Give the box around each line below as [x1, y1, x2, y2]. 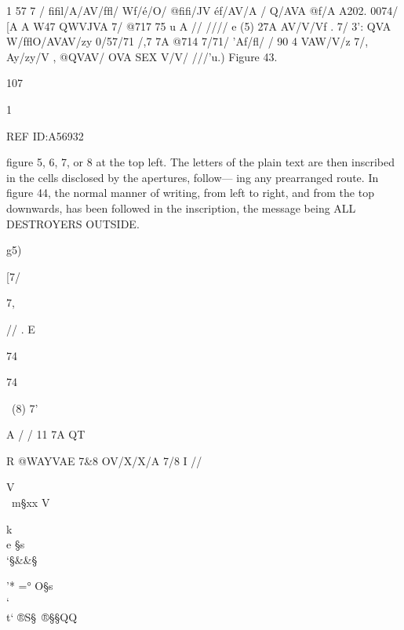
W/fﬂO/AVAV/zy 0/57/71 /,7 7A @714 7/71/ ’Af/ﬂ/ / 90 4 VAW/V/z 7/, [6, 33, 369, 49]
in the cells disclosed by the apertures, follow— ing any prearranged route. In [6, 169, 379, 185]
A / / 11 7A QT [6, 426, 86, 442]
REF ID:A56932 [6, 127, 84, 144]
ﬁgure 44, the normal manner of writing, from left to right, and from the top [6, 184, 374, 201]
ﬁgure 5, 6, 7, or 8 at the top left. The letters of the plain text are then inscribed [6, 154, 395, 170]
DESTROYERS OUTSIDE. [6, 215, 140, 231]
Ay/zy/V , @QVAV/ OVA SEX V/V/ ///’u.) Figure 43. [6, 48, 278, 64]
